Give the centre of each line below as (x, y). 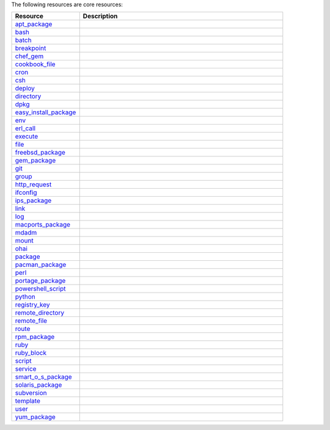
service (26, 369)
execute (27, 136)
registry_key (32, 305)
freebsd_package (40, 153)
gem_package (35, 161)
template (28, 401)
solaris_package (38, 385)
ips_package (33, 200)
